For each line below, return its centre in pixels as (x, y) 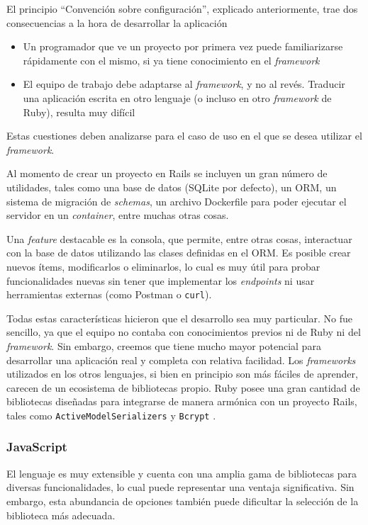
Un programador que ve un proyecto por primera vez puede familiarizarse (183, 46)
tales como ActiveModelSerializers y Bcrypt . (111, 415)
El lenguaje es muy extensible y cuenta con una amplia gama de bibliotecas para (182, 473)
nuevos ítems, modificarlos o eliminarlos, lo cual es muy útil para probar (163, 266)
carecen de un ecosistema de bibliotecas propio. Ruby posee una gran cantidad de (183, 387)
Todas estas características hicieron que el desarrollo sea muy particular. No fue (180, 318)
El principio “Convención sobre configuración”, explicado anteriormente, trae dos (182, 9)
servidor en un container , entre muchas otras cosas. (118, 215)
